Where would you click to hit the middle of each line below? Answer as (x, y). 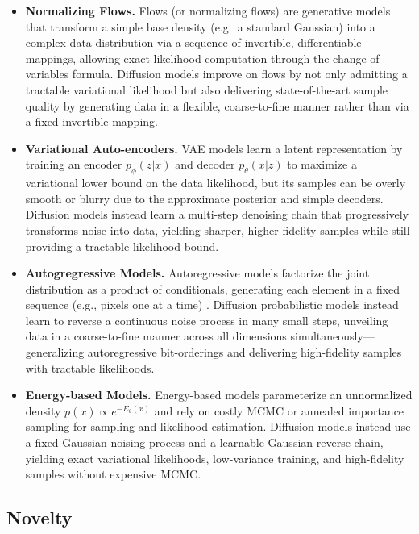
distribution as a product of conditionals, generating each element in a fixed (213, 288)
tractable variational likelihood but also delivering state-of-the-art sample (206, 89)
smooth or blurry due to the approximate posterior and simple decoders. (204, 198)
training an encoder (74, 164)
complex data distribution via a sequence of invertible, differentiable (193, 42)
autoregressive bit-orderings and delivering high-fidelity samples (245, 352)
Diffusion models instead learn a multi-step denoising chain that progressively (217, 214)
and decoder (205, 164)
